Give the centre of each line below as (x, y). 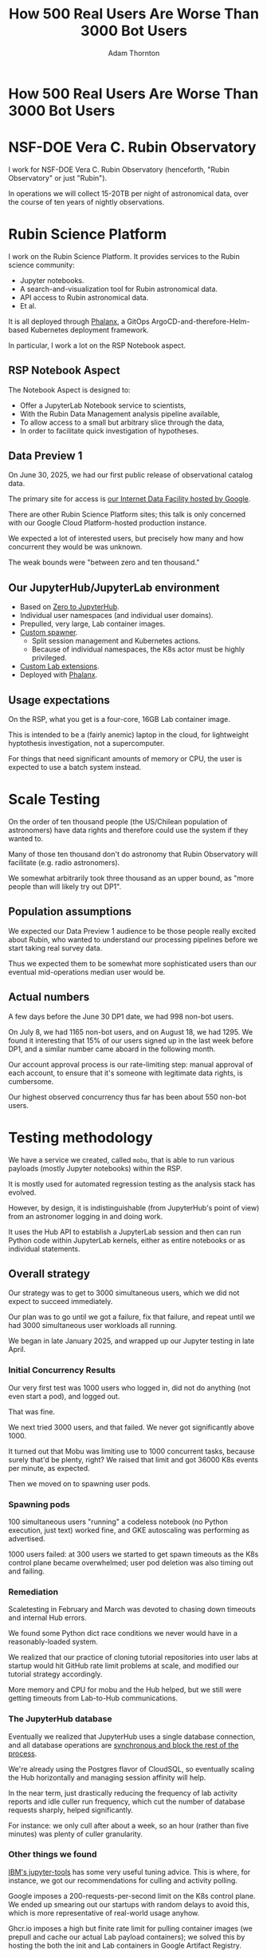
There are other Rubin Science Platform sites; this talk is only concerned (127, 514)
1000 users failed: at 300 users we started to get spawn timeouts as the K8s (133, 1554)
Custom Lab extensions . (59, 666)
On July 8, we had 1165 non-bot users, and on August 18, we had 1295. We (131, 1031)
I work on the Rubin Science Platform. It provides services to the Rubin (124, 256)
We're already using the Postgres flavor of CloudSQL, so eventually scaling (132, 1769)
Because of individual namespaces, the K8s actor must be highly (138, 649)
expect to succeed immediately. (61, 1302)
